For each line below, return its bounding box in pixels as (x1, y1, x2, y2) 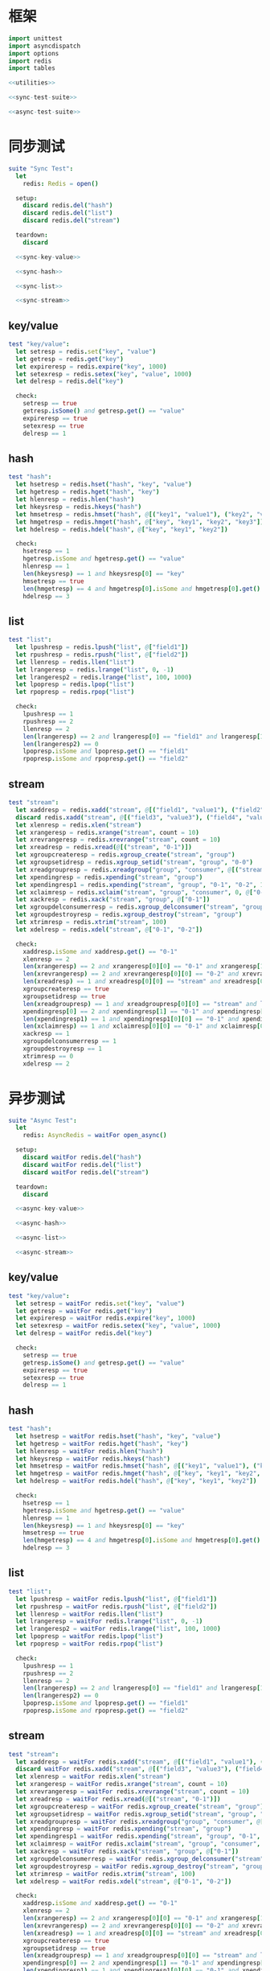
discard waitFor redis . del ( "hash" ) (22, 1153, 142, 1162)
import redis (8, 57, 52, 65)
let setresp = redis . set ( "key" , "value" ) (15, 347, 157, 355)
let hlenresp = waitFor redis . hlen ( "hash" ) (15, 1447, 163, 1456)
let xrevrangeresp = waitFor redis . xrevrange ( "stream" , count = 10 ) (15, 1788, 250, 1796)
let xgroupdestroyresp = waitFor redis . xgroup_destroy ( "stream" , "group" (15, 1862, 268, 1870)
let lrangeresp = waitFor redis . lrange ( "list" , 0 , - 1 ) (15, 1617, 203, 1625)
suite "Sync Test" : (8, 164, 74, 173)
